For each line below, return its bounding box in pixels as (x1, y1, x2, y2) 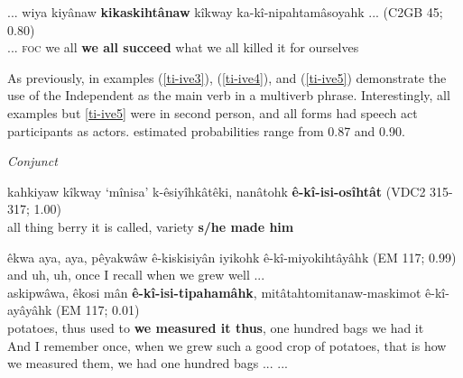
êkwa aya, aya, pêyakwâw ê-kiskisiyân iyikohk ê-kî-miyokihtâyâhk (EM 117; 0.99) (7, 247, 457, 266)
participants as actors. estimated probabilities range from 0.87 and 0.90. (7, 121, 405, 140)
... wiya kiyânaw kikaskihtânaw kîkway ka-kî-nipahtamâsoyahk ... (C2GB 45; (7, 3, 443, 21)
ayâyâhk (7, 300, 52, 319)
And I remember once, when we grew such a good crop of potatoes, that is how (7, 336, 447, 355)
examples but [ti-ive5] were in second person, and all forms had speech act (7, 103, 418, 122)
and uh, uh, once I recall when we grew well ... (7, 265, 265, 284)
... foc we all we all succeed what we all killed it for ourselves (7, 38, 359, 57)
